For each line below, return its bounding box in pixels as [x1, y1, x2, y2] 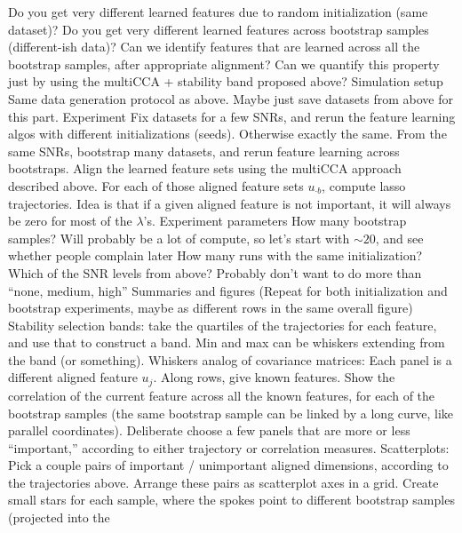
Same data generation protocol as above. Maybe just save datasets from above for [8, 89, 454, 107]
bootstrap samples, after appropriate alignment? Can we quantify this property [8, 54, 440, 73]
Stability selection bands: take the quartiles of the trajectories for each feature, [8, 315, 437, 334]
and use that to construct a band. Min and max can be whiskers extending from [8, 333, 445, 352]
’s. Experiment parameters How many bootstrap [143, 211, 407, 230]
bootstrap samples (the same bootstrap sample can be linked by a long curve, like [8, 403, 454, 422]
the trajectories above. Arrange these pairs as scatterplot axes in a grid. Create [8, 473, 439, 491]
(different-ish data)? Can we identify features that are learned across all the [8, 37, 420, 56]
